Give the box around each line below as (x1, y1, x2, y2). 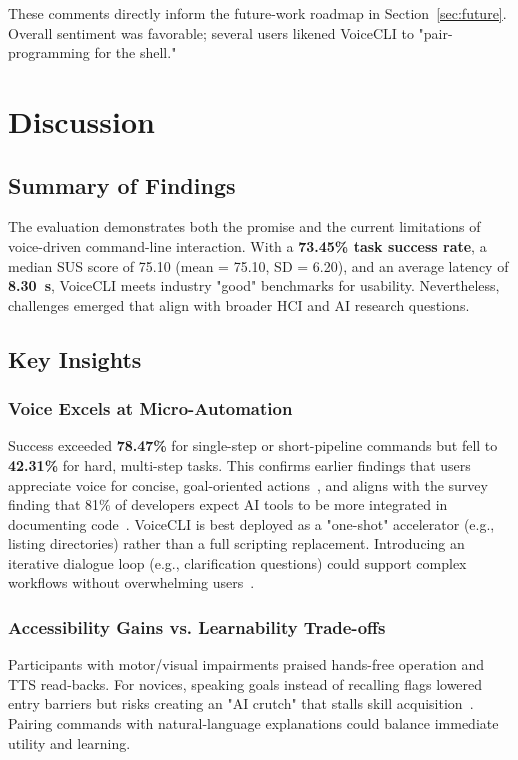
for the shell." (94, 42, 177, 63)
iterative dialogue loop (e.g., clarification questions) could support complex (8, 552, 467, 573)
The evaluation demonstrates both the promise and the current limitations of (8, 216, 481, 237)
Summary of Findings (8, 169, 236, 200)
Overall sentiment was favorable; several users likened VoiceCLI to (8, 22, 414, 43)
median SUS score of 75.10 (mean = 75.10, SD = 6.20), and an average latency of (8, 255, 509, 276)
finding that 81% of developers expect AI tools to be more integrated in (8, 494, 448, 515)
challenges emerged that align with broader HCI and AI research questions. (8, 294, 470, 315)
